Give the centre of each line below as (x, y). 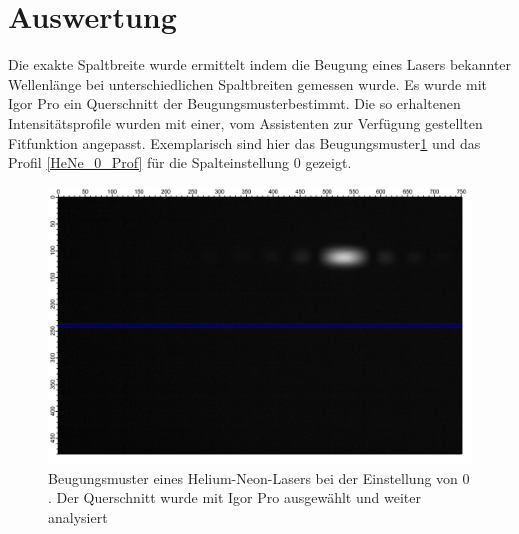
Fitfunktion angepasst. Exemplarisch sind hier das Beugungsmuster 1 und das (244, 142)
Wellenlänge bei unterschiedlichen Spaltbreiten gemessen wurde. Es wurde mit (247, 83)
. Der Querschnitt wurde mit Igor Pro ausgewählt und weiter (234, 497)
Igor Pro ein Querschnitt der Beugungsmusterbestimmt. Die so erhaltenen (234, 103)
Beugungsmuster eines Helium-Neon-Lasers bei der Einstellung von (253, 477)
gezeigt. (328, 162)
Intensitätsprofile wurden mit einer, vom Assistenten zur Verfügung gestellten (245, 122)
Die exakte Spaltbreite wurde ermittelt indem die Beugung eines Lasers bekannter (260, 64)
